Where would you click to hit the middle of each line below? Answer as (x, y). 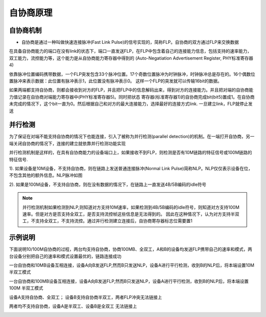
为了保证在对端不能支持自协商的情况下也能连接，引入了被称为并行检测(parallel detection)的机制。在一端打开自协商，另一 (132, 137)
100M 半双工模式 (26, 288)
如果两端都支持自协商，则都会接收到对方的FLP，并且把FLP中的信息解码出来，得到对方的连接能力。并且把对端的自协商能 (131, 90)
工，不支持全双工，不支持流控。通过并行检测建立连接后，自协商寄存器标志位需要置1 (107, 221)
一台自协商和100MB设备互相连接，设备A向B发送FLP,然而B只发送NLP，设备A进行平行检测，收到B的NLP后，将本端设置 (129, 281)
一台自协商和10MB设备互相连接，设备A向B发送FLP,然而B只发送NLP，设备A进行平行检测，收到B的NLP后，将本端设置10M (132, 265)
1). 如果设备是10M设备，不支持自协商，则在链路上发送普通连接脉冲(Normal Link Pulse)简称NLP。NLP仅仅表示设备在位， (131, 169)
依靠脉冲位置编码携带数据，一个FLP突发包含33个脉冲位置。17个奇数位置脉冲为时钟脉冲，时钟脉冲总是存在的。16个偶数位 (132, 74)
